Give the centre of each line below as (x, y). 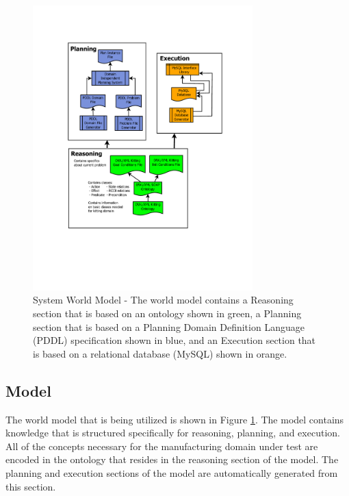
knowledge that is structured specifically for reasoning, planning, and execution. (173, 433)
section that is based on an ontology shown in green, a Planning (167, 313)
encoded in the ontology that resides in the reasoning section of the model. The (172, 459)
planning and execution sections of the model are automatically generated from (172, 473)
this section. (31, 486)
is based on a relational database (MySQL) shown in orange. (160, 353)
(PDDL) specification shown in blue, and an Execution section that (174, 340)
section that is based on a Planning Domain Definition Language (169, 326)
